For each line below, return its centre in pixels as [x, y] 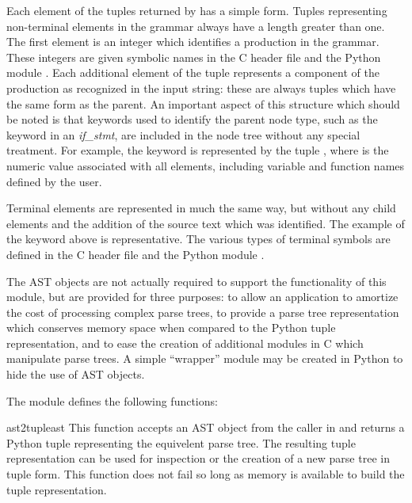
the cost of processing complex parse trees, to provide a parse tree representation [203, 312]
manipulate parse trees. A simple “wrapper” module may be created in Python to [205, 358]
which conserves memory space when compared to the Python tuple [171, 328]
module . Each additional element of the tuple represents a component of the [193, 72]
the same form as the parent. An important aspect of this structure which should [203, 103]
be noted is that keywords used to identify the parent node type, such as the [192, 119]
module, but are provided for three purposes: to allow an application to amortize [202, 297]
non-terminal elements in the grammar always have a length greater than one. [196, 26]
